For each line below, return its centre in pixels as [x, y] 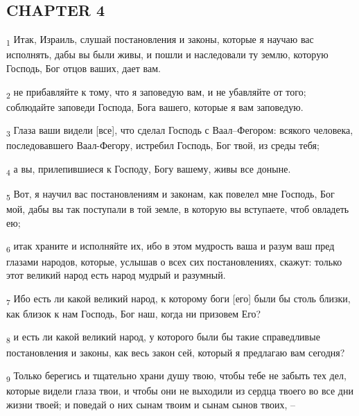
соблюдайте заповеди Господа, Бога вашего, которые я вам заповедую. [155, 106]
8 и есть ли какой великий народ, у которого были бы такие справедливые [163, 338]
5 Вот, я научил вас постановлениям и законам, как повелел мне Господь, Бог [170, 194]
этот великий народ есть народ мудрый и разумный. [116, 275]
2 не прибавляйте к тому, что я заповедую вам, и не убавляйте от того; [156, 92]
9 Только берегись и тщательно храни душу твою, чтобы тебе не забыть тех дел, [176, 376]
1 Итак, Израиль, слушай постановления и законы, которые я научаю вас [160, 40]
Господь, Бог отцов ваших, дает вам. [84, 68]
